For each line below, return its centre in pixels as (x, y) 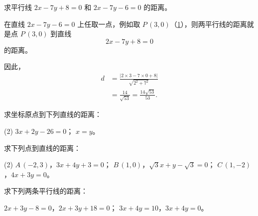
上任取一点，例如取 (109, 24)
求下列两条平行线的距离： (46, 191)
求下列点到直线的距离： (42, 148)
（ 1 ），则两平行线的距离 (208, 24)
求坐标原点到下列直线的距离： (53, 114)
